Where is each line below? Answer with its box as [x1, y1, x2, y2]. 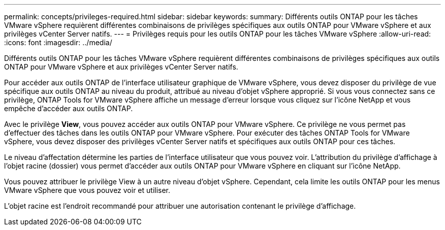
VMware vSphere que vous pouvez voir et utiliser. [4, 186, 171, 194]
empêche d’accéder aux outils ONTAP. [4, 104, 133, 113]
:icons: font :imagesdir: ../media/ [4, 38, 112, 47]
